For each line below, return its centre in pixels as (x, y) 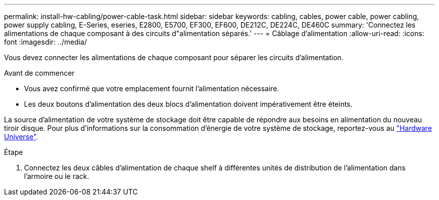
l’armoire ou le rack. (57, 176)
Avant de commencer (39, 73)
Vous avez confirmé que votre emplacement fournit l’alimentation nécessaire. (152, 88)
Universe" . (21, 137)
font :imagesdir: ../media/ (46, 42)
